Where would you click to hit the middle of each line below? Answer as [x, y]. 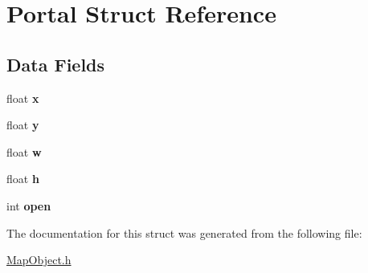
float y [23, 125]
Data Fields [56, 64]
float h [23, 179]
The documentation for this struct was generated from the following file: [184, 232]
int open [29, 205]
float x [23, 98]
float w [24, 151]
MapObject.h [39, 260]
